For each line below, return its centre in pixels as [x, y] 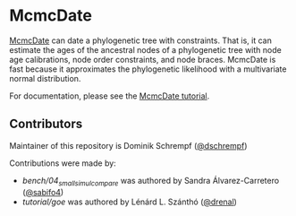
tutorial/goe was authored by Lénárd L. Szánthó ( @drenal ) [129, 202]
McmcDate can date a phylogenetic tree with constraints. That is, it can [141, 40]
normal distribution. [45, 78]
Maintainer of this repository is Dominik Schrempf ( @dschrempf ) [128, 145]
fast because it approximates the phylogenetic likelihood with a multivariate [148, 69]
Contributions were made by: [63, 163]
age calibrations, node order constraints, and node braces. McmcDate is [143, 59]
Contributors [46, 124]
